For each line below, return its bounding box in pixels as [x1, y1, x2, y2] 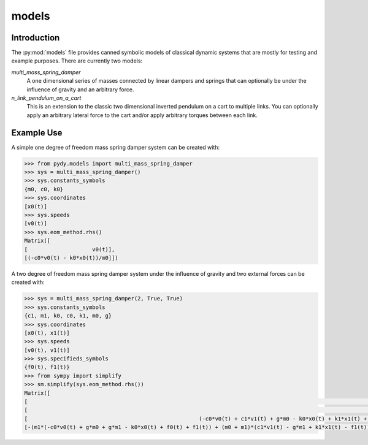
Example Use [11, 127, 63, 138]
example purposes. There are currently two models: [11, 57, 143, 64]
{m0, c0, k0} [24, 186, 64, 192]
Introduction [11, 32, 60, 43]
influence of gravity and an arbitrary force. [26, 86, 134, 93]
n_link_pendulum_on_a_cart [11, 94, 82, 102]
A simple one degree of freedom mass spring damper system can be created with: [11, 143, 220, 151]
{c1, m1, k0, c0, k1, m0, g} [24, 313, 112, 319]
